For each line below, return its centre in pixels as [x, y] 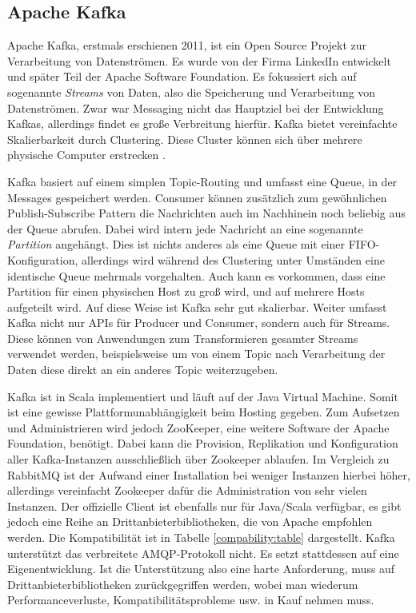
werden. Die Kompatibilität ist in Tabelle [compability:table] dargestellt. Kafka [201, 537]
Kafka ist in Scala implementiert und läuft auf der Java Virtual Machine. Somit [203, 396]
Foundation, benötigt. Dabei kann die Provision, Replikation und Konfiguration [203, 443]
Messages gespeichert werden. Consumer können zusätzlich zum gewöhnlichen [197, 197]
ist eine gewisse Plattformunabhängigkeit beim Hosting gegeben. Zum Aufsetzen [204, 412]
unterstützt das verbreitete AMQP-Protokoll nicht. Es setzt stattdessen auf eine [203, 553]
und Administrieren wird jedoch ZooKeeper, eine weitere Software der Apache [198, 427]
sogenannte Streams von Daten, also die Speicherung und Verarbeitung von [192, 92]
